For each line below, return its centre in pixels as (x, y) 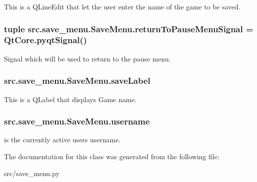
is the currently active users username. (62, 140)
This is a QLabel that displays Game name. (70, 99)
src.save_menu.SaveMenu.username (77, 121)
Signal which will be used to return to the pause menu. (87, 58)
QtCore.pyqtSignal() (46, 40)
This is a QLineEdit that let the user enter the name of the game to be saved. (122, 6)
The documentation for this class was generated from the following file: (112, 156)
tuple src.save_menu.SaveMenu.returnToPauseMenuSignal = (129, 29)
